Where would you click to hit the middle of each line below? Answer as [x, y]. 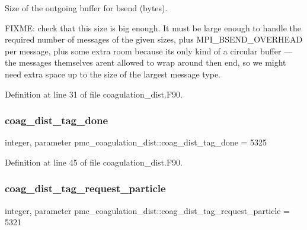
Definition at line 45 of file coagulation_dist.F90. [94, 162]
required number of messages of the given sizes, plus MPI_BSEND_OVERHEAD [154, 39]
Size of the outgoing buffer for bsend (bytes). [86, 8]
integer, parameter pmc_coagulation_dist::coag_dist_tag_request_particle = [148, 210]
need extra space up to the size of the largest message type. [113, 74]
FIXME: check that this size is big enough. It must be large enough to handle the [153, 27]
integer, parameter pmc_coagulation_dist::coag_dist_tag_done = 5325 [136, 142]
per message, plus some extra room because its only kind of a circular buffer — [149, 51]
